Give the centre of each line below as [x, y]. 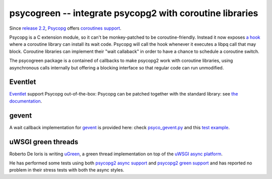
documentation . [26, 101]
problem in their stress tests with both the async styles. [67, 170]
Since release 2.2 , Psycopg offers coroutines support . [65, 28]
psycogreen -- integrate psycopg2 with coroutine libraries [134, 13]
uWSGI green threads [44, 142]
